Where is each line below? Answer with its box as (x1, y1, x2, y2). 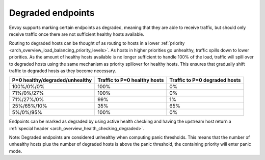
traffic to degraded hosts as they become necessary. (9, 68, 116, 74)
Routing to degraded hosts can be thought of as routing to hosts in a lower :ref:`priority (9, 40, 185, 46)
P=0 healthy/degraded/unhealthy (12, 77, 92, 83)
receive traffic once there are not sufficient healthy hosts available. (9, 31, 145, 37)
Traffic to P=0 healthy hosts (97, 77, 164, 83)
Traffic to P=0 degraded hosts (169, 77, 241, 83)
